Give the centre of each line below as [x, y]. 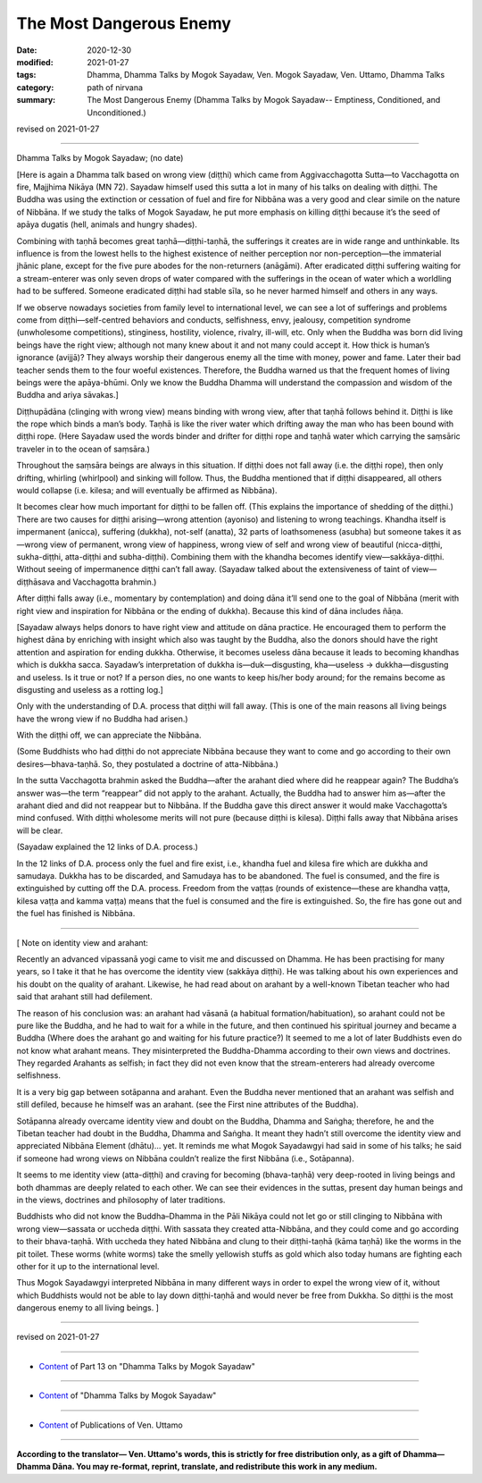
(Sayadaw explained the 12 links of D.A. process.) [107, 847]
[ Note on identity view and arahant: [83, 942]
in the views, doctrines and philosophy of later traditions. [121, 1200]
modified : [35, 62]
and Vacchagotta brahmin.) [107, 582]
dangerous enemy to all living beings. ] [88, 1308]
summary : [36, 100]
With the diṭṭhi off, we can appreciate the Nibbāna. [109, 735]
